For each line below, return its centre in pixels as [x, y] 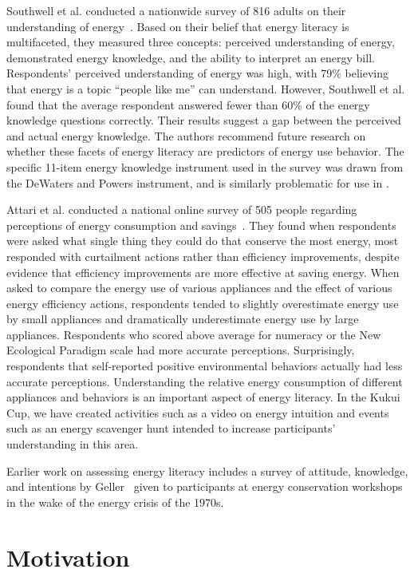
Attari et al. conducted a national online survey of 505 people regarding [182, 209]
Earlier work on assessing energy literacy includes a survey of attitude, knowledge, [207, 470]
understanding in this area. [73, 444]
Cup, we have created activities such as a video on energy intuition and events [198, 412]
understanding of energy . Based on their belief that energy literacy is [178, 26]
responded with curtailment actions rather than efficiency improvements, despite [203, 256]
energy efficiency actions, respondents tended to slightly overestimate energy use [203, 303]
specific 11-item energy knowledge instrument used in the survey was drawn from [205, 166]
